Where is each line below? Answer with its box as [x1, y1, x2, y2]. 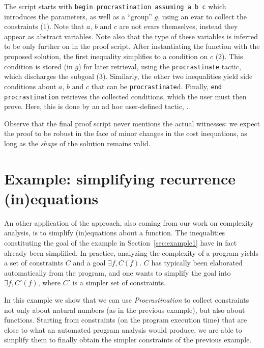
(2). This [215, 51, 243, 62]
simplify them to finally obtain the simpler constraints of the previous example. [4, 334, 252, 345]
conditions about [4, 81, 56, 91]
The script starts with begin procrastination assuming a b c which [4, 1, 226, 11]
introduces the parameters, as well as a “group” [4, 11, 152, 21]
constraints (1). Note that [4, 21, 84, 32]
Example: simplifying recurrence [4, 168, 236, 189]
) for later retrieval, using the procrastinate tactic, [78, 61, 241, 71]
